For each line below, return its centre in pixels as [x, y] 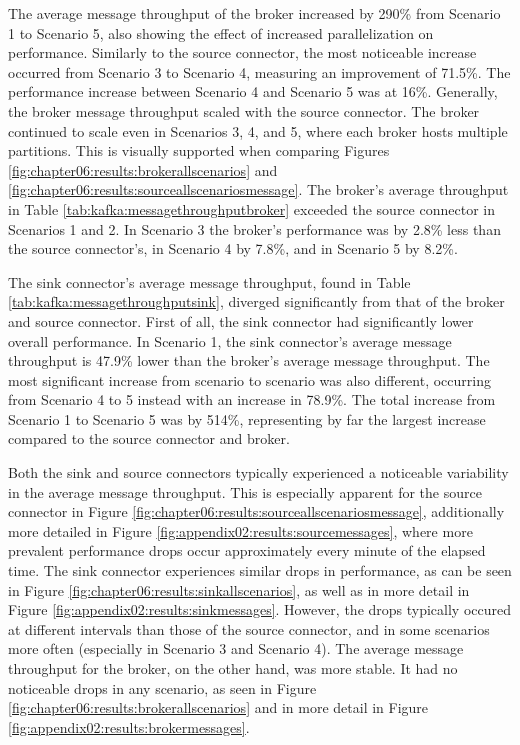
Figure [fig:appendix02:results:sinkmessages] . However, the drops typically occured [260, 609]
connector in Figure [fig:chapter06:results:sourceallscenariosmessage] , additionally [256, 511]
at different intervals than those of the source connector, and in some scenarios [249, 628]
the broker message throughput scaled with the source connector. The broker [244, 110]
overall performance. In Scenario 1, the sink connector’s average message [230, 340]
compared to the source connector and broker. [149, 438]
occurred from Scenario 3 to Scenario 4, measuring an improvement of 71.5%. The [259, 71]
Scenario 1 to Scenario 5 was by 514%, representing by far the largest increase [247, 418]
